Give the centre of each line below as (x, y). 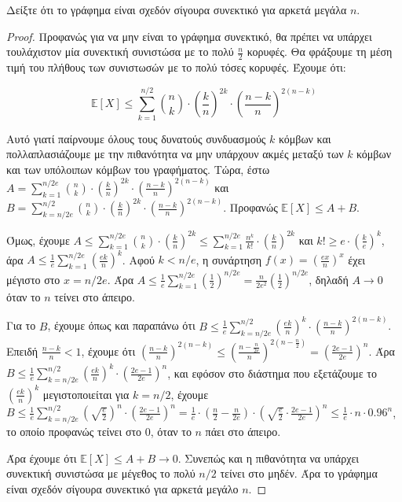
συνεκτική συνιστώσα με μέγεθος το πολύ (101, 473)
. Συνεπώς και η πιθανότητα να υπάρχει (269, 458)
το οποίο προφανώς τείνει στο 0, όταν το (99, 432)
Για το (21, 325)
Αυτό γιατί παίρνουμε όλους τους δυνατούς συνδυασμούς (136, 138)
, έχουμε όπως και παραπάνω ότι (121, 325)
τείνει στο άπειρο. (95, 296)
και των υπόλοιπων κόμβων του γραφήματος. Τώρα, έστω (138, 169)
